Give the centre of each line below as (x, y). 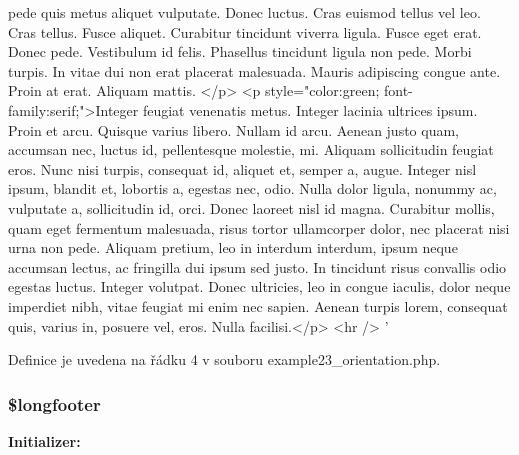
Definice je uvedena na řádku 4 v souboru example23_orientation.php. (224, 359)
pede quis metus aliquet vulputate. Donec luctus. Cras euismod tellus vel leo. (244, 12)
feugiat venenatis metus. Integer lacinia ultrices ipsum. (310, 109)
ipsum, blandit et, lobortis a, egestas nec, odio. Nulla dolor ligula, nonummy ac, (252, 188)
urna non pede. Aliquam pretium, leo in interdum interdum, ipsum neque (233, 247)
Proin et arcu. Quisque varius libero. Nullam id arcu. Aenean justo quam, (233, 129)
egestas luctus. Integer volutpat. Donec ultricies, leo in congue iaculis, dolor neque (259, 286)
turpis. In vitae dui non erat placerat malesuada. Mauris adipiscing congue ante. (254, 70)
